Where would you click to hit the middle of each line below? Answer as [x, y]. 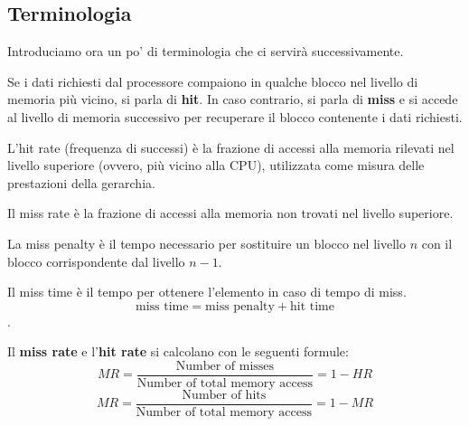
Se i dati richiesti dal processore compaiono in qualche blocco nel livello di [213, 81]
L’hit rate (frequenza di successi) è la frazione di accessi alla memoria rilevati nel [231, 147]
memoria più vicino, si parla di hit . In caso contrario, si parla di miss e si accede [233, 99]
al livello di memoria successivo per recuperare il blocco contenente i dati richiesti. [235, 116]
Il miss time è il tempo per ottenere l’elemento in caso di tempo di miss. [207, 292]
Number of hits [224, 395]
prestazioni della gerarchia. [81, 182]
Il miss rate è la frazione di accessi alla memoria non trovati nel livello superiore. [230, 213]
